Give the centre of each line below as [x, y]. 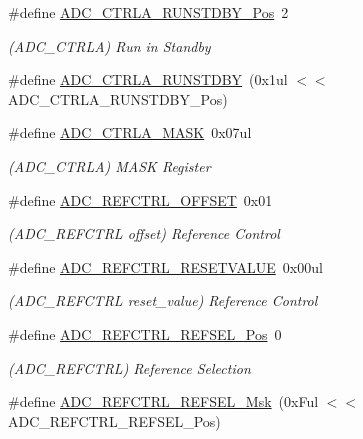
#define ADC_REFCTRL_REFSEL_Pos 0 [145, 333]
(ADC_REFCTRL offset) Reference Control [144, 233]
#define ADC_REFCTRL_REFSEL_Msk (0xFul [163, 401]
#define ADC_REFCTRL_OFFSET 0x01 [140, 199]
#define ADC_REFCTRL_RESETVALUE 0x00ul [165, 266]
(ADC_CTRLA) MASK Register [109, 165]
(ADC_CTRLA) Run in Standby [109, 45]
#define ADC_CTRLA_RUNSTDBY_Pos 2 [148, 12]
